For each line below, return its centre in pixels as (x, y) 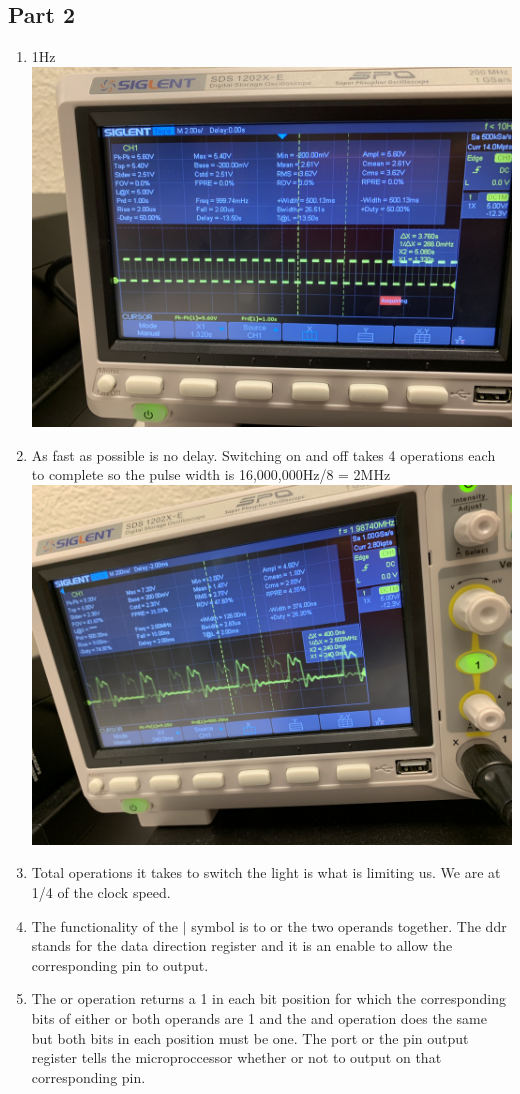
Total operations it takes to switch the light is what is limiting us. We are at (266, 872)
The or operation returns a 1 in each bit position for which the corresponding (269, 998)
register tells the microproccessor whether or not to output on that (236, 1057)
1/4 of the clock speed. (101, 892)
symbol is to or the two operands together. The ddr (349, 925)
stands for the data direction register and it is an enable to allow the (242, 945)
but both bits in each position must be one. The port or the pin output (250, 1037)
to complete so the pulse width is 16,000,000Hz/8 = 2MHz (211, 474)
